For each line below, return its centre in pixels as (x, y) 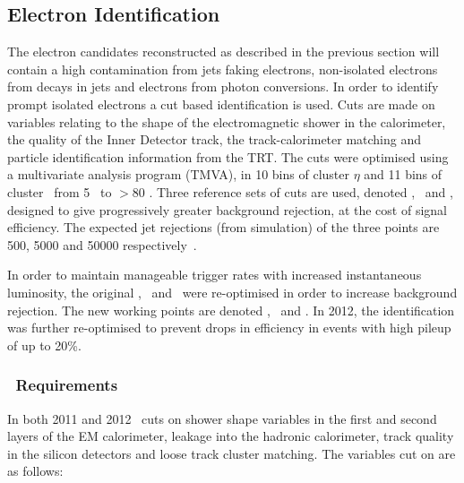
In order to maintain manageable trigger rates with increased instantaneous (215, 275)
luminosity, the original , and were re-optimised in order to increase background (232, 292)
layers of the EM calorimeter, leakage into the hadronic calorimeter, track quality (231, 436)
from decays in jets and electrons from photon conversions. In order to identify (223, 86)
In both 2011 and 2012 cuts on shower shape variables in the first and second (222, 418)
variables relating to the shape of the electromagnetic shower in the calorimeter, (227, 121)
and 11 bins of (403, 174)
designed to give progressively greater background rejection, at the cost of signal (227, 209)
